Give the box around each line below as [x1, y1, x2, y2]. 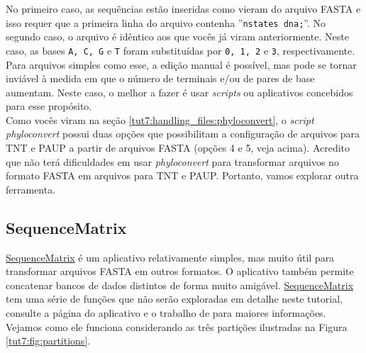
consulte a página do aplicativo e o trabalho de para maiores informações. [6, 306, 326, 320]
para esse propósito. [6, 99, 92, 113]
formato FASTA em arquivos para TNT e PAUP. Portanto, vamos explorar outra [6, 168, 359, 183]
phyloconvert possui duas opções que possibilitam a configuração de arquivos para [6, 126, 360, 141]
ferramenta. [6, 181, 56, 196]
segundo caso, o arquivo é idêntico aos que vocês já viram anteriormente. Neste [6, 29, 349, 44]
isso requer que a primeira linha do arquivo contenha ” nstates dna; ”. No [6, 15, 326, 30]
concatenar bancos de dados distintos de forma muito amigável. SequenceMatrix [6, 277, 354, 292]
